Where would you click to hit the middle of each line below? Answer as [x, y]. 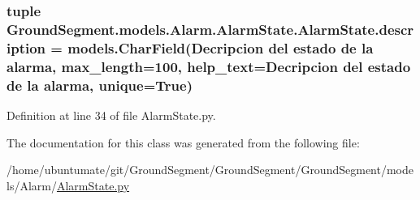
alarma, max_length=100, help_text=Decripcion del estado [209, 66]
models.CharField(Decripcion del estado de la [221, 47]
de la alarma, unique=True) [100, 85]
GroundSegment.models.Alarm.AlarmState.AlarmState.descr [210, 29]
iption [26, 47]
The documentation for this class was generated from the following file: [183, 142]
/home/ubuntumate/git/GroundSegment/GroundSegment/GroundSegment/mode [210, 170]
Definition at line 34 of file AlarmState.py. [111, 115]
